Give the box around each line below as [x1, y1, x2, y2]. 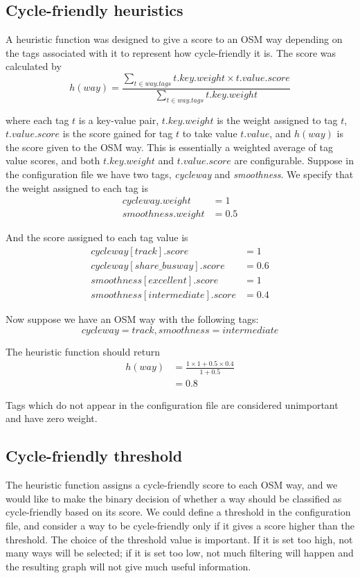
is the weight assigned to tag [217, 112, 338, 127]
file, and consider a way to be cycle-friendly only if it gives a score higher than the [6, 518, 354, 532]
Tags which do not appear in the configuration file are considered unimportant [6, 397, 339, 412]
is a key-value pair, [78, 112, 159, 127]
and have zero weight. [6, 411, 98, 426]
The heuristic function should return [6, 344, 161, 358]
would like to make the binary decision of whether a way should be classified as [6, 491, 342, 505]
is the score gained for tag [62, 126, 173, 141]
